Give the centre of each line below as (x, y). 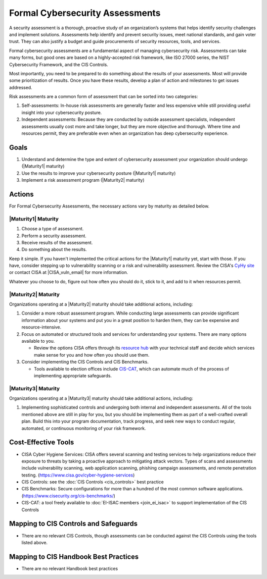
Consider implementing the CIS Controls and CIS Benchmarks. (85, 362)
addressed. (21, 87)
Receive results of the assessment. (57, 242)
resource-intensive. (42, 327)
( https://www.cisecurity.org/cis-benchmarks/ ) (68, 496)
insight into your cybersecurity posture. (62, 112)
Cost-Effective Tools (42, 443)
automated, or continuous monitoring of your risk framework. (84, 428)
